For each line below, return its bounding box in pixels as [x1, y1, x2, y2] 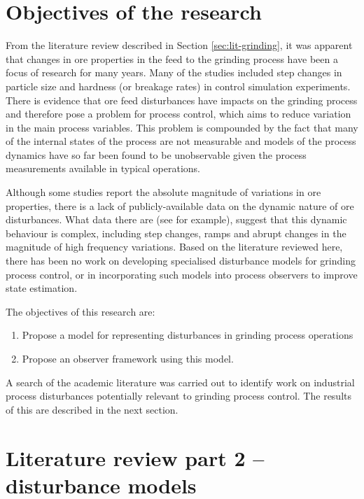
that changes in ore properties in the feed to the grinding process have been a [6, 51, 338, 66]
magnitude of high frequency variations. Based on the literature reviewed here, [6, 239, 343, 254]
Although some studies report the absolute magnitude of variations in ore [6, 185, 321, 199]
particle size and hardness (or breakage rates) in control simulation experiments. [6, 78, 351, 93]
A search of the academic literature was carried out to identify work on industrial [6, 374, 355, 389]
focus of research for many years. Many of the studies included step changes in [6, 65, 342, 80]
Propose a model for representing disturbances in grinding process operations [22, 328, 353, 342]
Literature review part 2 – [6, 443, 265, 472]
